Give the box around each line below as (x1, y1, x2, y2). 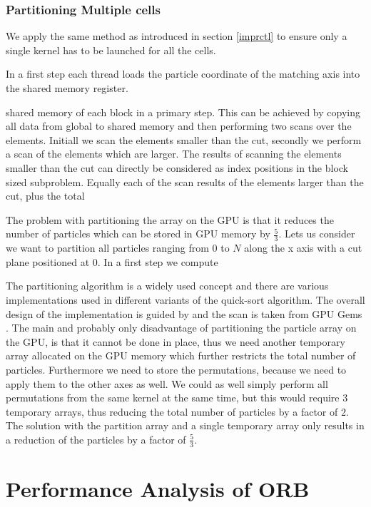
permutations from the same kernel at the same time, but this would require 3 (6, 390, 348, 405)
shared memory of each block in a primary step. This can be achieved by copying (6, 104, 360, 119)
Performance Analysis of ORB (6, 473, 310, 503)
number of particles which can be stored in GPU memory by (6, 226, 270, 241)
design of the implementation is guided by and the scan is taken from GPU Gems (6, 306, 362, 321)
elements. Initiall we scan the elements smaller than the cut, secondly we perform (6, 132, 362, 147)
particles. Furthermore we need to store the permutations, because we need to (6, 362, 347, 377)
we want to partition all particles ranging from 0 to (6, 240, 230, 255)
